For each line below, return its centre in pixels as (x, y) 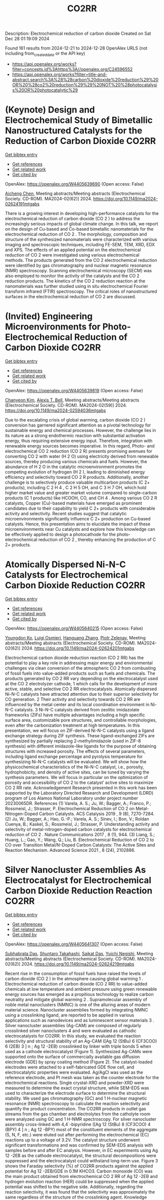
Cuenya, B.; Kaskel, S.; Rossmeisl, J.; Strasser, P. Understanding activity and (82, 824)
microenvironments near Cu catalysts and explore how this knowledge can (80, 529)
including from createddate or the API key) (45, 54)
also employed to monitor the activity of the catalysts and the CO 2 (72, 276)
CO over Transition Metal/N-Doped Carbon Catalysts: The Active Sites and (80, 845)
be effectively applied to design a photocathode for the (61, 534)
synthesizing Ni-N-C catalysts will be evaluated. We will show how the (76, 761)
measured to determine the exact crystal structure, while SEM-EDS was (77, 1088)
